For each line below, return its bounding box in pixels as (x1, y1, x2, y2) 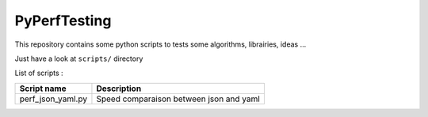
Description (96, 83, 142, 94)
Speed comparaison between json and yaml (96, 93, 261, 104)
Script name (19, 83, 67, 94)
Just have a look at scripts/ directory (14, 54, 143, 63)
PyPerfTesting (14, 12, 112, 29)
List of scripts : (14, 68, 63, 78)
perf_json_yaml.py (19, 93, 87, 104)
